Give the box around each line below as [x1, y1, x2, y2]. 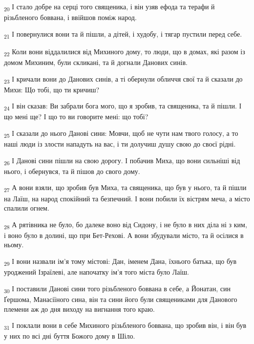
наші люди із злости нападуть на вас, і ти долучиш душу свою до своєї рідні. [4, 139, 236, 149]
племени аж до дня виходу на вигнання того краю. [4, 303, 155, 314]
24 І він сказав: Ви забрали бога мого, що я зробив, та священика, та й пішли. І [4, 101, 242, 112]
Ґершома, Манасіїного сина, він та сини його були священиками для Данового [4, 294, 237, 304]
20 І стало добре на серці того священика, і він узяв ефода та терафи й [4, 1, 215, 13]
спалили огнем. [4, 203, 49, 213]
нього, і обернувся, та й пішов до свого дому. [4, 166, 140, 176]
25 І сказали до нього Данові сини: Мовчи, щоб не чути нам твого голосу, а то [4, 128, 238, 139]
